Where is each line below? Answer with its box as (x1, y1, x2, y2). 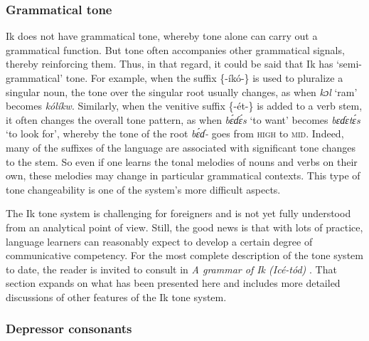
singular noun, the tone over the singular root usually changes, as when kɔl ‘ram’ (6, 84, 358, 99)
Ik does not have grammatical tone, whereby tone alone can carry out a (6, 28, 318, 43)
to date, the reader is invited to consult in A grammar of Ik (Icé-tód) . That (6, 261, 337, 276)
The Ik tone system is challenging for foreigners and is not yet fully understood (6, 206, 351, 221)
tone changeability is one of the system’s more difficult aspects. (6, 182, 281, 196)
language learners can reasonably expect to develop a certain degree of (6, 234, 313, 248)
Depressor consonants (6, 320, 132, 337)
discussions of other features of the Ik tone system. (6, 289, 227, 304)
